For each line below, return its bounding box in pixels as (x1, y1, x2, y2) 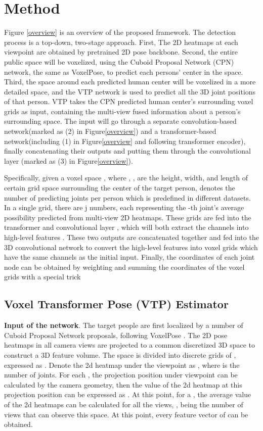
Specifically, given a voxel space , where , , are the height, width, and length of (4, 172, 248, 183)
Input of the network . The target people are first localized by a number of (4, 320, 243, 330)
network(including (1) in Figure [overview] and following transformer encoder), (4, 135, 246, 146)
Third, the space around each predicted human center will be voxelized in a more (4, 76, 256, 87)
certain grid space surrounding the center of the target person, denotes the (4, 182, 235, 193)
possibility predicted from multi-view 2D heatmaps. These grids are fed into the (4, 212, 251, 222)
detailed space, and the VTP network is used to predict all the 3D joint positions (4, 86, 256, 97)
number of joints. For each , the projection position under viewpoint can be (4, 369, 238, 380)
